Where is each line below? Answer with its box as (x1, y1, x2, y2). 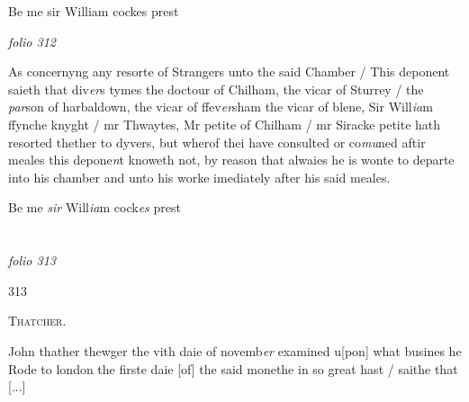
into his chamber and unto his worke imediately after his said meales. (8, 167, 391, 186)
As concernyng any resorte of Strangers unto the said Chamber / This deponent (8, 62, 450, 81)
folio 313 (8, 251, 56, 270)
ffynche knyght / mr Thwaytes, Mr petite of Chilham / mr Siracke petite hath (8, 114, 441, 133)
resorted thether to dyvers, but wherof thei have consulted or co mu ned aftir (8, 132, 426, 151)
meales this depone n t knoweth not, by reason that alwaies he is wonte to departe (8, 150, 455, 169)
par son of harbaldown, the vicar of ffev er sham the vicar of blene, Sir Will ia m (8, 97, 433, 116)
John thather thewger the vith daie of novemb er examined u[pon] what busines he (8, 341, 462, 360)
